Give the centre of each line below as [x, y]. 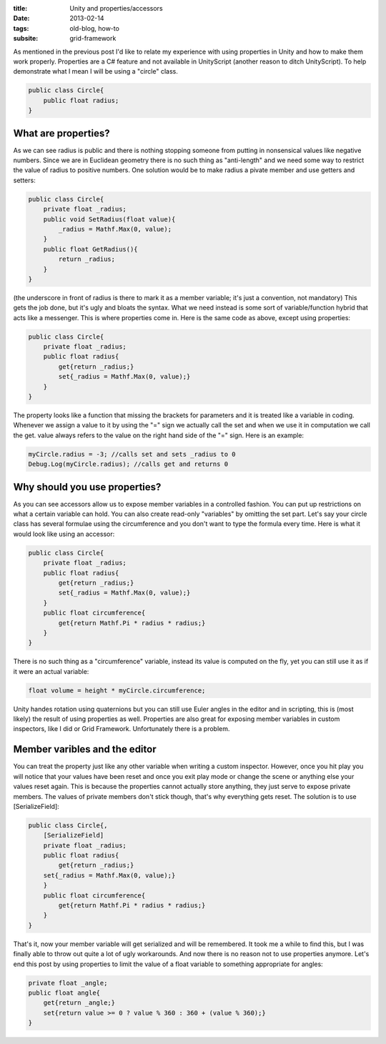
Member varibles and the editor [85, 749]
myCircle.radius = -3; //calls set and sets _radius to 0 [132, 454]
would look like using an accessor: [64, 534]
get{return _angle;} [79, 1003]
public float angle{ [64, 993]
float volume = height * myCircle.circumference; [117, 690]
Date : [21, 19]
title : [20, 8]
